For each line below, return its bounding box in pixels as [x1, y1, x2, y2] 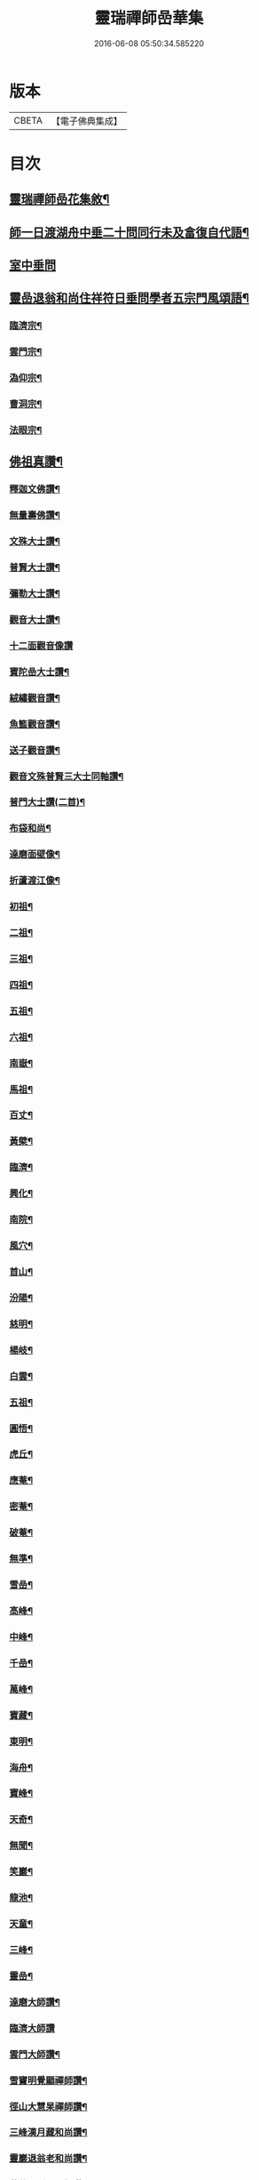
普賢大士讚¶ [9, 561, 60, 574]
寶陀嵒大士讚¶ [9, 665, 69, 678]
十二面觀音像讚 [9, 640, 74, 652]
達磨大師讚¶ [9, 1996, 60, 2008]
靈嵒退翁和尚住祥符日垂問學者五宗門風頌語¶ [9, 291, 250, 306]
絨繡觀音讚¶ [9, 691, 60, 704]
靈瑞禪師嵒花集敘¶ [9, 192, 110, 207]
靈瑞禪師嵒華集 [94, 8, 204, 28]
